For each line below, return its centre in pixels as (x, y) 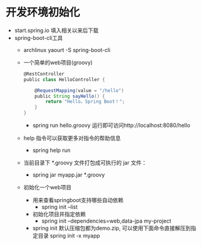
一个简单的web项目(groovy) (58, 62)
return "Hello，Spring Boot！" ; (85, 102)
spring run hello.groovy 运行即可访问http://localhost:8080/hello (111, 125)
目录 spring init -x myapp (69, 236)
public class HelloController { (64, 79)
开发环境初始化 (43, 12)
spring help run (51, 150)
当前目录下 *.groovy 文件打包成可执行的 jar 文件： (85, 163)
